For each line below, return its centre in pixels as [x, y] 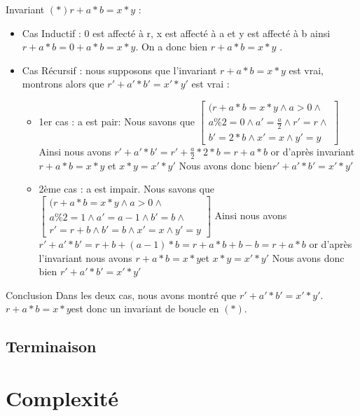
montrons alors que [63, 84]
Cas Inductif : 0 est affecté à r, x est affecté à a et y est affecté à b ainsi [176, 33]
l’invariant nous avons [85, 257]
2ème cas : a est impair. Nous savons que [127, 189]
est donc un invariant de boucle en [145, 308]
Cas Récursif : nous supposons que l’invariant [119, 70]
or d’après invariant [313, 151]
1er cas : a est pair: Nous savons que [117, 121]
